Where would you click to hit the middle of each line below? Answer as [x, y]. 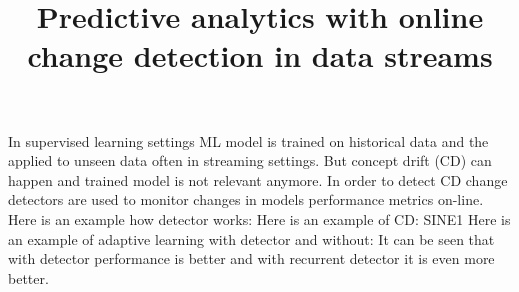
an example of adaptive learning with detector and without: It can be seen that [251, 238]
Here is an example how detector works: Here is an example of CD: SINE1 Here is [259, 218]
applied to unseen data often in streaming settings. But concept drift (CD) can [250, 160]
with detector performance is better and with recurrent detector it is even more [251, 258]
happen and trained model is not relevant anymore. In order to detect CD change [258, 179]
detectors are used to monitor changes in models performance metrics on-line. [246, 199]
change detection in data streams [260, 55]
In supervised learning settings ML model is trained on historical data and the [248, 140]
